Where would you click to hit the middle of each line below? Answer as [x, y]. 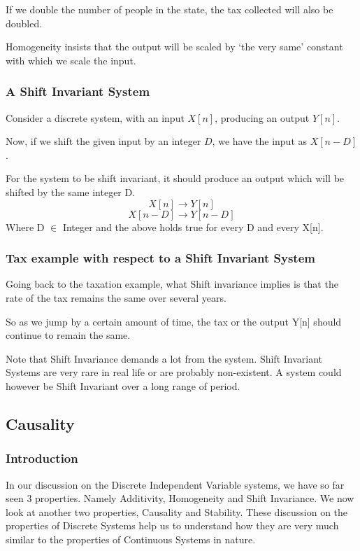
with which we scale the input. [71, 60]
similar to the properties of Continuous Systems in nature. [131, 539]
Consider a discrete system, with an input [95, 117]
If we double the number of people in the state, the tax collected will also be [170, 9]
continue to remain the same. [68, 335]
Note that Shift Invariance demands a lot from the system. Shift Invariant [164, 358]
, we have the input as [260, 141]
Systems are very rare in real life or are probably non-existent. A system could [174, 372]
